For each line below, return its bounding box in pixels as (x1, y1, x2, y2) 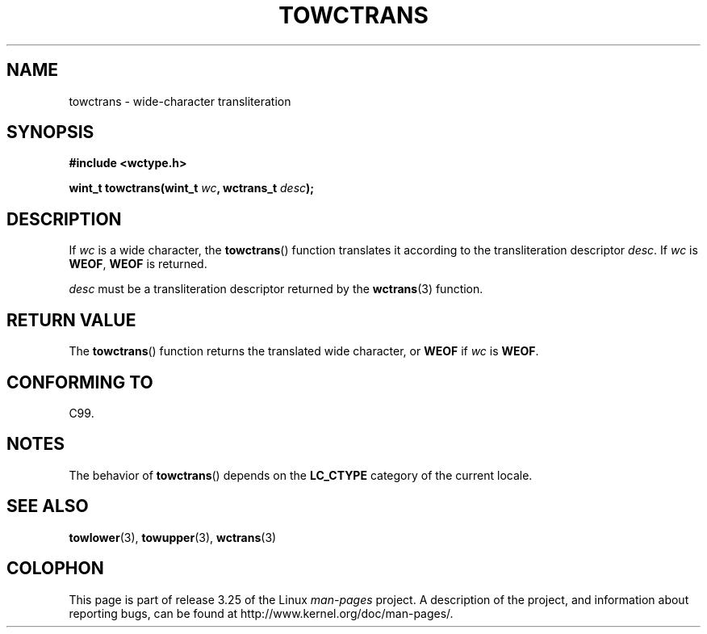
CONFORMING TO (6, 372, 153, 393)
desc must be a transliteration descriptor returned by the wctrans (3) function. (69, 282, 483, 296)
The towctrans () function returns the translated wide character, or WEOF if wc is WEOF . (69, 344, 539, 359)
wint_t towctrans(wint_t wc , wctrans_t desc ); (69, 181, 315, 195)
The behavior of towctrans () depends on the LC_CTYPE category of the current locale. (69, 468, 533, 482)
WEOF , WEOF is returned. (69, 257, 207, 271)
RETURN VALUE (6, 309, 136, 330)
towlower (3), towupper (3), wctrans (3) (69, 530, 277, 544)
